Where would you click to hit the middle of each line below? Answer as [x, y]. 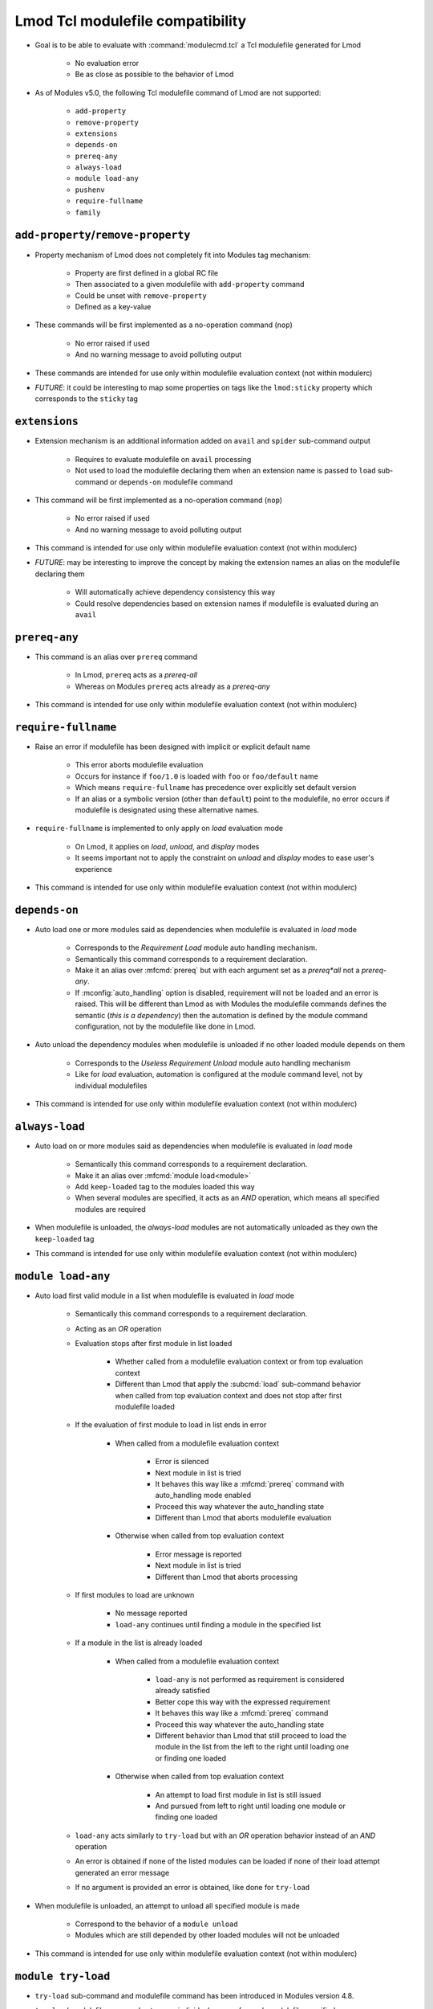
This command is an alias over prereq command [116, 657]
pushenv [90, 190]
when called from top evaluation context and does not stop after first [229, 1395]
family [88, 212]
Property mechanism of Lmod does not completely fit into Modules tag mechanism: [173, 255]
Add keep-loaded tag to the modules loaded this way [165, 1186]
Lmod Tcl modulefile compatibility [131, 21]
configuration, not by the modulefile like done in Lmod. [165, 1026]
